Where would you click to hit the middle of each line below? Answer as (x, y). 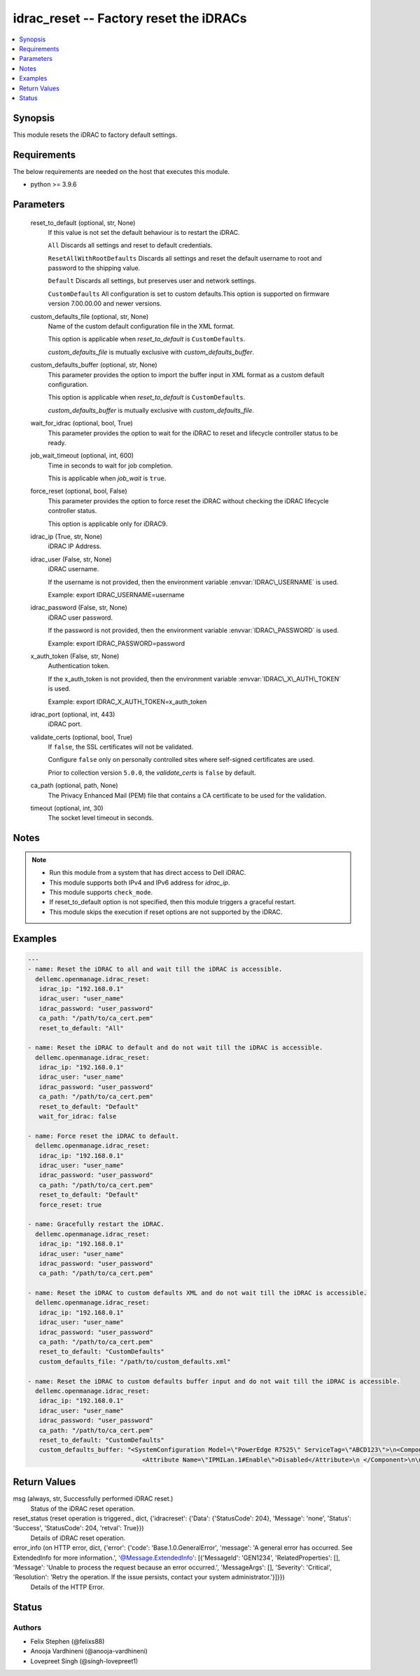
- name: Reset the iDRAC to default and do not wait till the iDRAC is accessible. (175, 1048)
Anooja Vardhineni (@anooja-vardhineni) (89, 1651)
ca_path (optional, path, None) (74, 786)
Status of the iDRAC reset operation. (83, 1508)
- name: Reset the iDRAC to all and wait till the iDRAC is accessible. (155, 969)
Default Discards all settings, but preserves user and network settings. (152, 281)
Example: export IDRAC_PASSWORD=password (117, 643)
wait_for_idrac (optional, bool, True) (82, 423)
